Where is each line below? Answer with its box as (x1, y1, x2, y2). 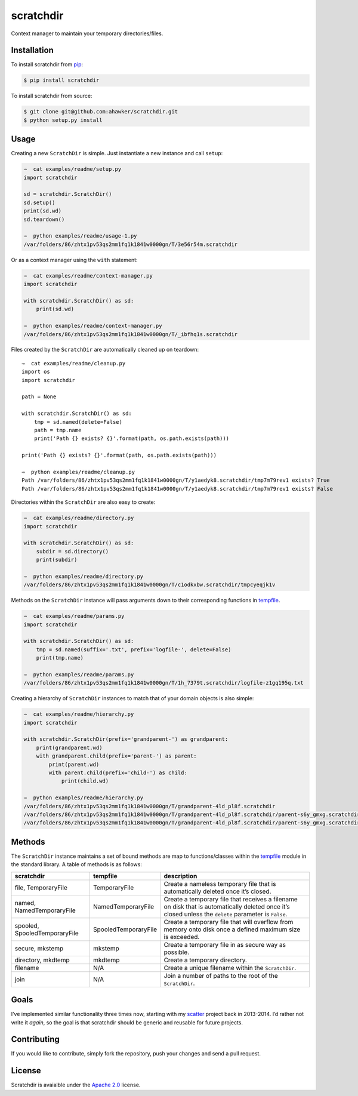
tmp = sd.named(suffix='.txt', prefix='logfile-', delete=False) (36, 646, 232, 653)
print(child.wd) (61, 778, 109, 784)
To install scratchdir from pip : (11, 61, 84, 68)
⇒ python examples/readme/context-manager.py (23, 322, 162, 330)
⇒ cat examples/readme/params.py (23, 612, 125, 620)
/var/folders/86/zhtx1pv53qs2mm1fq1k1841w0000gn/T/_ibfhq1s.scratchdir (23, 331, 238, 337)
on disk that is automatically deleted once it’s (163, 902, 290, 910)
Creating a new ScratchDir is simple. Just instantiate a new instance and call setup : (11, 150, 223, 157)
